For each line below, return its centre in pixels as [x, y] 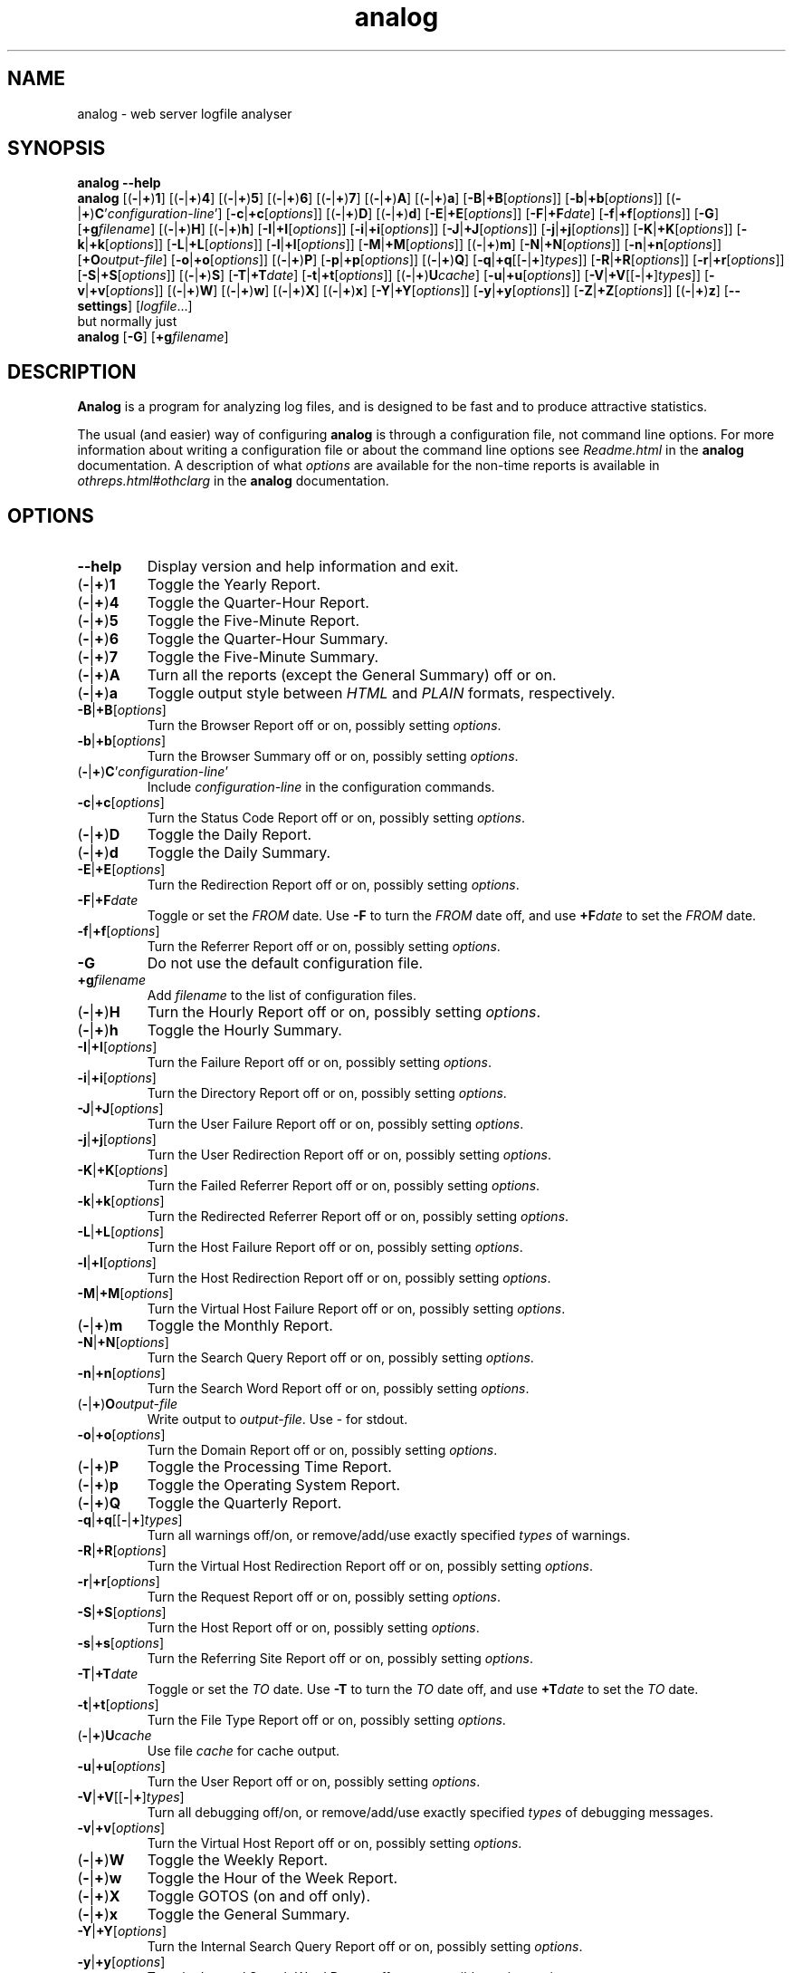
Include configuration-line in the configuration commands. [321, 787]
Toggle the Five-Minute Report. [253, 621]
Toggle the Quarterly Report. [244, 1503]
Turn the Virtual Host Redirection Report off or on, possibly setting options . [370, 1566]
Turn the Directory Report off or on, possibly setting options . [327, 1093]
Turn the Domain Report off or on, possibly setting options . [322, 1450]
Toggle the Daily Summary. [239, 853]
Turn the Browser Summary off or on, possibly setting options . [333, 756]
